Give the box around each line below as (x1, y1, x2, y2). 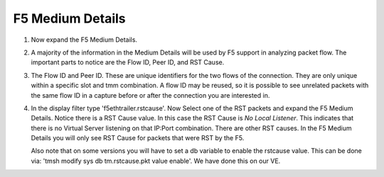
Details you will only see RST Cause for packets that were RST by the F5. (31, 134, 245, 142)
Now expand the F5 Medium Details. (31, 35, 138, 44)
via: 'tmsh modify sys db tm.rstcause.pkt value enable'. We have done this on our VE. (31, 156, 281, 165)
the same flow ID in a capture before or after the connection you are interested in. (31, 91, 270, 99)
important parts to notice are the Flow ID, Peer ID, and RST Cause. (31, 58, 225, 67)
